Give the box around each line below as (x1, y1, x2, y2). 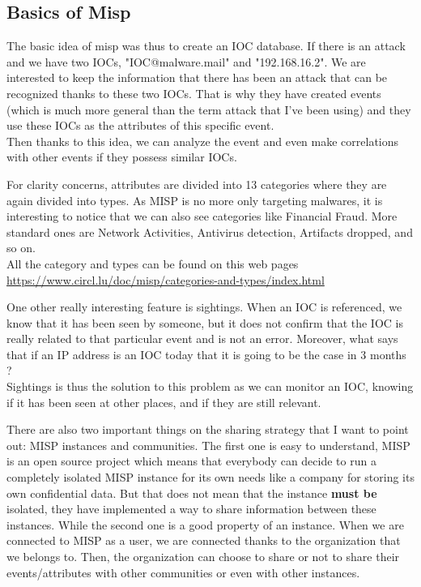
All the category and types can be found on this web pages (6, 255, 299, 272)
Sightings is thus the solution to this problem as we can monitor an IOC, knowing (6, 378, 414, 395)
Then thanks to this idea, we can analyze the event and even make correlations (6, 132, 399, 149)
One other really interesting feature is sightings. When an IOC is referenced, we (6, 298, 402, 315)
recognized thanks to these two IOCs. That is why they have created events (6, 84, 381, 101)
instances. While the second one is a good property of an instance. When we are (6, 516, 404, 533)
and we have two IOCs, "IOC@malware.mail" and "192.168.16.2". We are (6, 53, 366, 70)
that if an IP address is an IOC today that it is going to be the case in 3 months (6, 345, 406, 362)
